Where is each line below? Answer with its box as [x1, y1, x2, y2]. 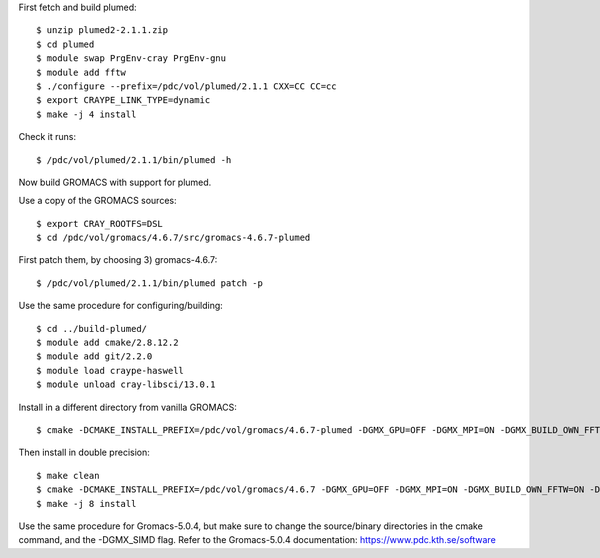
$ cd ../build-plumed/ [36, 323, 148, 334]
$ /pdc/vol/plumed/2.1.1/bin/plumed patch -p [36, 277, 264, 289]
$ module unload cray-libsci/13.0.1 [36, 379, 216, 390]
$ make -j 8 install [36, 498, 137, 509]
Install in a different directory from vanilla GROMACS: [18, 401, 237, 413]
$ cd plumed [36, 38, 95, 50]
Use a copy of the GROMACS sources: [18, 195, 177, 207]
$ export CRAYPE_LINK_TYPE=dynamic [36, 95, 211, 106]
